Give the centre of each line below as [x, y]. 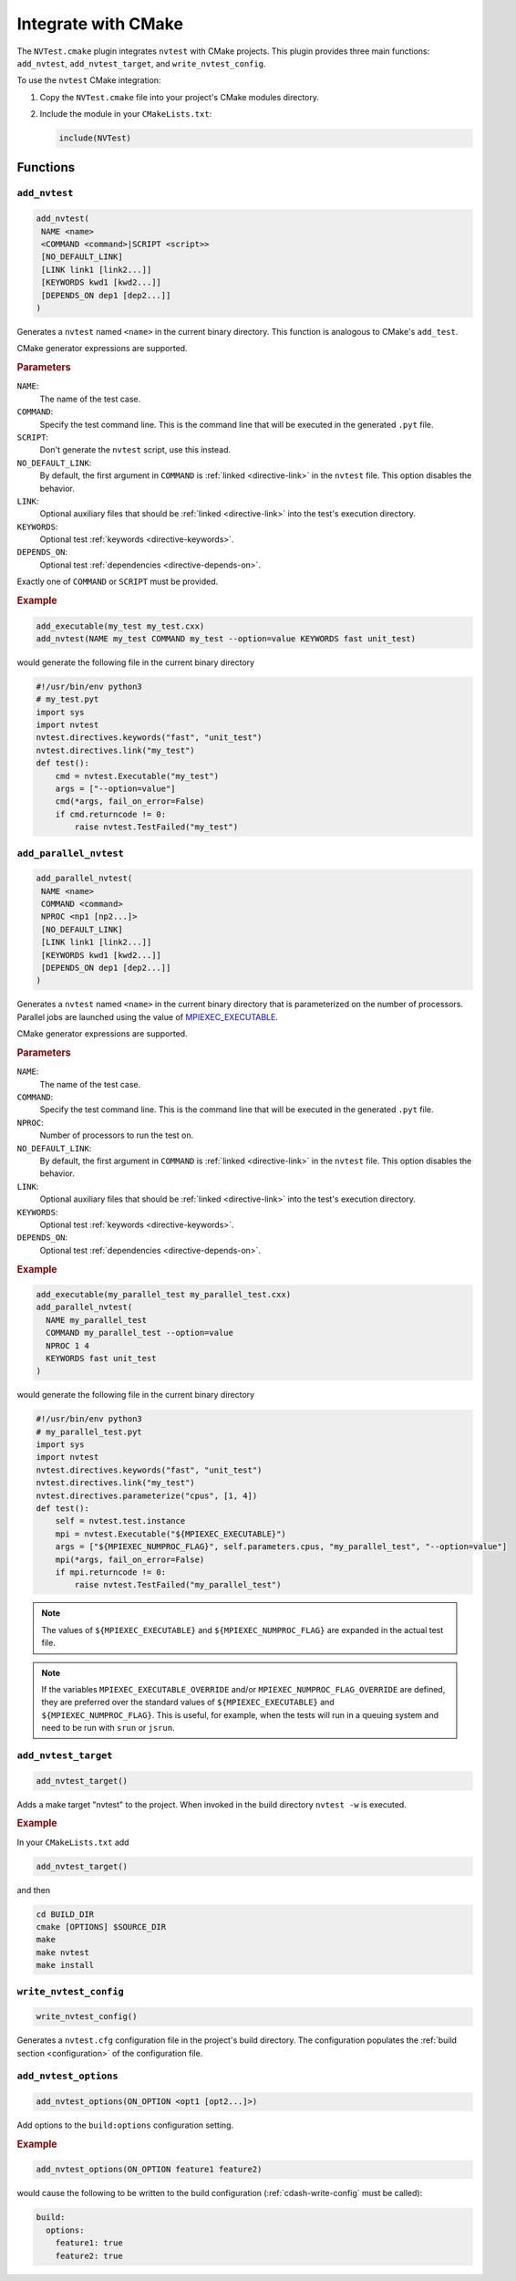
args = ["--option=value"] [116, 789]
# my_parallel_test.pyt [89, 1432]
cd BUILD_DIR [65, 1914]
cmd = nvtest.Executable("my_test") [137, 776]
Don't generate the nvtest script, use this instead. [135, 450]
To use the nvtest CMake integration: [89, 80]
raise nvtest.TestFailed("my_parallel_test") [178, 1585]
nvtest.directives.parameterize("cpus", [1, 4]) [147, 1495]
